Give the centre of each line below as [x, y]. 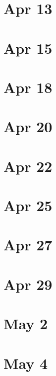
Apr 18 [28, 87]
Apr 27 [28, 245]
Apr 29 [28, 284]
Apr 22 [28, 166]
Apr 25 [28, 205]
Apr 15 [28, 48]
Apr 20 [28, 126]
